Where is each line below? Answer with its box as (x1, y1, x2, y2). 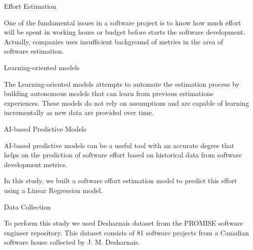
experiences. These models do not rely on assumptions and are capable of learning (4, 97, 249, 108)
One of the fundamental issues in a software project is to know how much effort (4, 17, 241, 27)
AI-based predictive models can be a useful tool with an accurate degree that (4, 140, 234, 150)
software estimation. (4, 46, 64, 56)
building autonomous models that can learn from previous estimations (4, 88, 214, 98)
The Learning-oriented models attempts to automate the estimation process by (4, 78, 240, 89)
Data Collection (4, 201, 51, 212)
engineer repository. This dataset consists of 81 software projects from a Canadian (4, 227, 249, 237)
